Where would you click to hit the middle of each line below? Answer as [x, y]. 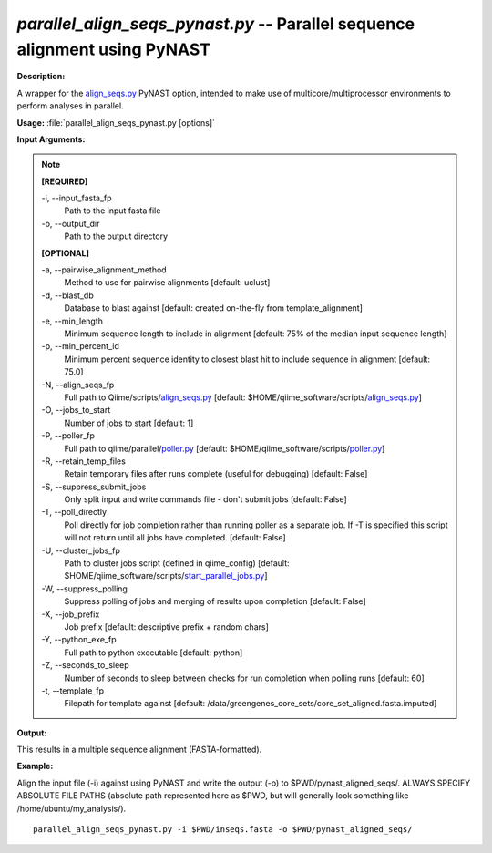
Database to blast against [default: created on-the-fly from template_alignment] [214, 308]
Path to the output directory [116, 236]
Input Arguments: [51, 139]
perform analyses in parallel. [70, 106]
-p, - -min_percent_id [81, 346]
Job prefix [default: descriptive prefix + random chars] [166, 627]
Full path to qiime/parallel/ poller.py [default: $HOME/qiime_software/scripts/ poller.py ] [225, 448]
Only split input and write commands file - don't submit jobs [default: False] [206, 499]
